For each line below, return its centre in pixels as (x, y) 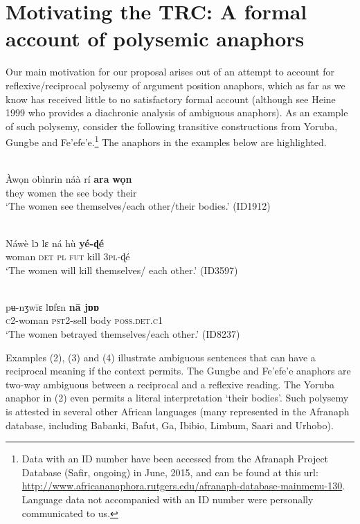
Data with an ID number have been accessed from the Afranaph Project (175, 459)
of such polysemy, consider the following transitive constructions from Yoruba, (172, 126)
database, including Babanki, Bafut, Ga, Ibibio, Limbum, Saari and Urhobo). (170, 425)
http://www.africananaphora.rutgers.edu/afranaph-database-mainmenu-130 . (183, 486)
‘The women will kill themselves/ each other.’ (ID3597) (122, 270)
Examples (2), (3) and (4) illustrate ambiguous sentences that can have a (161, 357)
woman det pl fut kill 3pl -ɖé (68, 256)
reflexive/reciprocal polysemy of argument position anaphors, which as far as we (175, 85)
